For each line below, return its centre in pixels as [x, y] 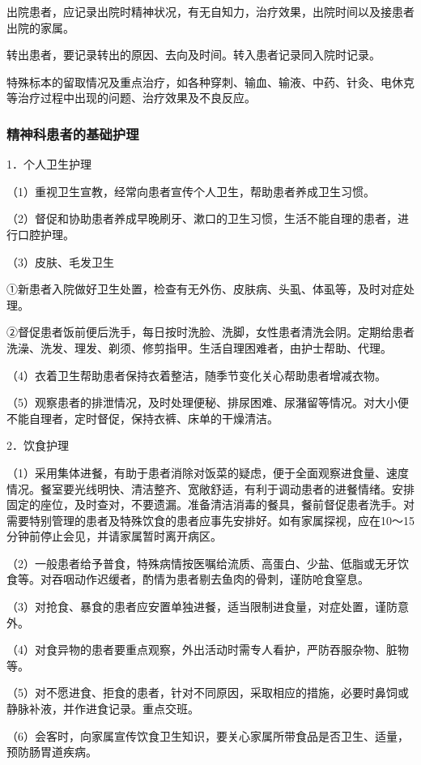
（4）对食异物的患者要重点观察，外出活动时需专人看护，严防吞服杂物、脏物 [208, 650]
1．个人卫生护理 [49, 164]
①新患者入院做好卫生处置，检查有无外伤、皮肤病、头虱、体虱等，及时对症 [205, 289]
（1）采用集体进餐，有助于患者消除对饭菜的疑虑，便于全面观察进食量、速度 [208, 472]
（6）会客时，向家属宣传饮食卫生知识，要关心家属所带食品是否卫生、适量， [208, 735]
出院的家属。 [40, 27]
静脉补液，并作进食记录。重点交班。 [103, 709]
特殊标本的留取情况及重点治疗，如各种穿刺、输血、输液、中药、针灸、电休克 [210, 81]
